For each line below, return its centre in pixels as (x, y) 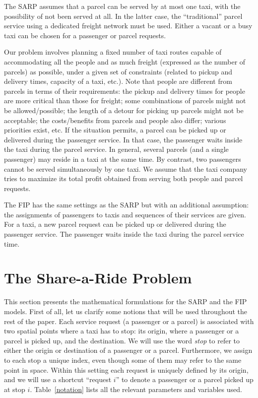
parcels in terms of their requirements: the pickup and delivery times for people (125, 91)
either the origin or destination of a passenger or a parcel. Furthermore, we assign (128, 350)
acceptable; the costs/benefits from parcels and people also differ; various (115, 120)
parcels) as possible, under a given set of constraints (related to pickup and (118, 71)
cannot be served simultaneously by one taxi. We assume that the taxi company (126, 168)
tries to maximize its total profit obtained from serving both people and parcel (124, 178)
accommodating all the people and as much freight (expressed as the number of (125, 61)
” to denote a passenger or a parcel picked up (185, 379)
